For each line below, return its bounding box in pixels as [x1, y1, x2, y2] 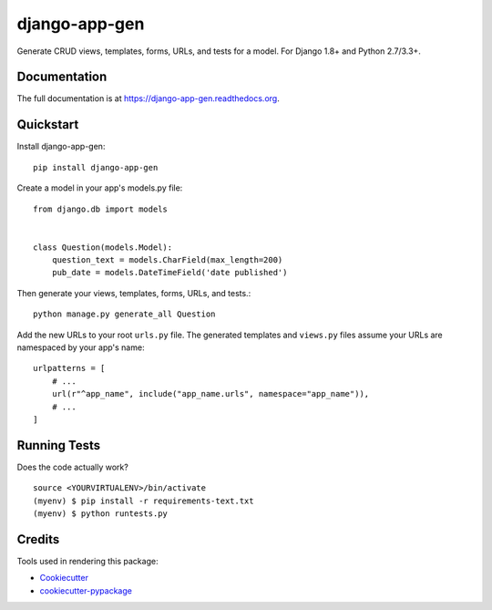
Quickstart [16, 117, 79, 132]
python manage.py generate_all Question [33, 309, 216, 319]
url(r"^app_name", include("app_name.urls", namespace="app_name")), [51, 388, 370, 399]
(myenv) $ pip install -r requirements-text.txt [33, 495, 254, 506]
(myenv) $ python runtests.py [33, 509, 169, 519]
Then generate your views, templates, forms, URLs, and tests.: [16, 287, 251, 298]
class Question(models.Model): [33, 242, 173, 253]
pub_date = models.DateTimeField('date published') [51, 267, 288, 278]
